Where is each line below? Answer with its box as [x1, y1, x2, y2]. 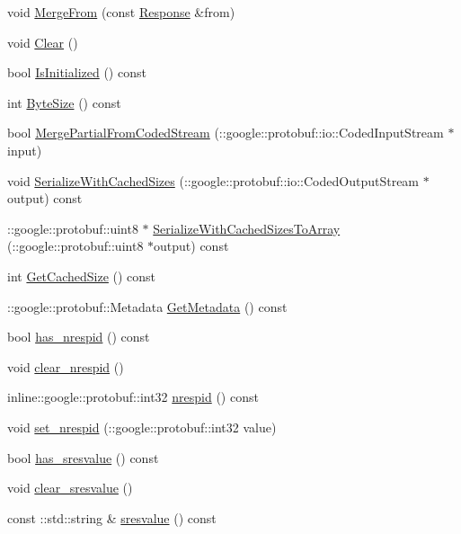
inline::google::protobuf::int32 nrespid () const [7, 387, 259, 406]
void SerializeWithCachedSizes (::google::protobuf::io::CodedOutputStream [7, 171, 420, 190]
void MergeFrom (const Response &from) [7, 3, 235, 21]
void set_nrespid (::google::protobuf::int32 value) [7, 417, 277, 436]
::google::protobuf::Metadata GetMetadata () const [7, 297, 288, 316]
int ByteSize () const [7, 93, 121, 111]
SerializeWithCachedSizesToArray [153, 218, 341, 237]
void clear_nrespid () [7, 357, 124, 376]
